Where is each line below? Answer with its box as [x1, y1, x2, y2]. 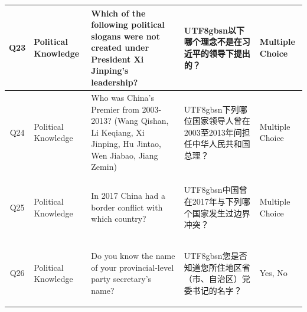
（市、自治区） [184, 272, 242, 285]
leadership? [91, 76, 138, 88]
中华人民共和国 [192, 137, 250, 150]
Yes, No [259, 267, 288, 279]
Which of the [91, 6, 146, 19]
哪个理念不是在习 [184, 35, 250, 48]
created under [91, 41, 149, 54]
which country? [91, 212, 146, 225]
